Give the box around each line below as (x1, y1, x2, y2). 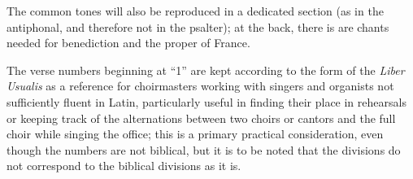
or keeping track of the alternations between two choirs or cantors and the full (7, 109, 396, 126)
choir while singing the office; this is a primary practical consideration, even (7, 125, 384, 142)
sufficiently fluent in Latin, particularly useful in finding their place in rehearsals (7, 93, 406, 110)
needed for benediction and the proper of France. (7, 34, 250, 51)
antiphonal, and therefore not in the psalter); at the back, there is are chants (7, 18, 389, 35)
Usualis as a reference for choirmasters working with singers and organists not (7, 77, 394, 94)
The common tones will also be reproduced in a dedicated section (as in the (7, 2, 384, 19)
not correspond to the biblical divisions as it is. (7, 157, 241, 174)
